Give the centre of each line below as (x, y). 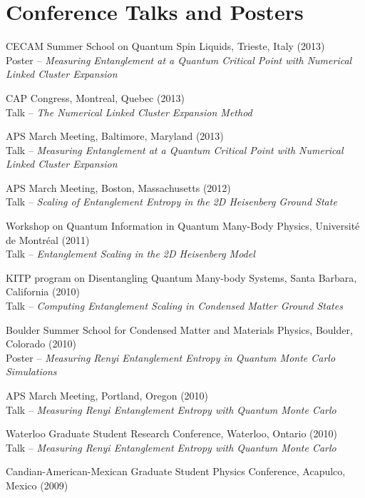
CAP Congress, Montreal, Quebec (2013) (95, 97)
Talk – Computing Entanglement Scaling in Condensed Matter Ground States (174, 306)
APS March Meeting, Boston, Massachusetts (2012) (118, 187)
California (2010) (43, 291)
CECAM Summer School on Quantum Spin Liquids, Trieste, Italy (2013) (165, 46)
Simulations (31, 371)
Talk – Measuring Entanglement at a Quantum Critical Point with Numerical (175, 149)
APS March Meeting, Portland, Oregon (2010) (107, 395)
